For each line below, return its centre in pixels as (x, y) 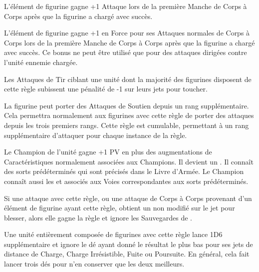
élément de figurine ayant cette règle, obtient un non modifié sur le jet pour (120, 208)
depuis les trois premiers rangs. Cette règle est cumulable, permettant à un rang (127, 125)
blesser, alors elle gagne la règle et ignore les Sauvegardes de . (98, 217)
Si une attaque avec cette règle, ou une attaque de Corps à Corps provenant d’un (128, 198)
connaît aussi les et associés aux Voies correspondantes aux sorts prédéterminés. (126, 181)
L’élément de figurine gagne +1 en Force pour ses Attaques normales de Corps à (127, 33)
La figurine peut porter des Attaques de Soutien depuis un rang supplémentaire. (127, 105)
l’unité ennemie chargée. (41, 62)
